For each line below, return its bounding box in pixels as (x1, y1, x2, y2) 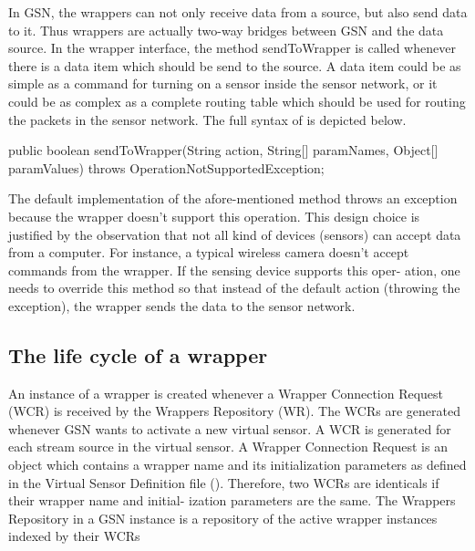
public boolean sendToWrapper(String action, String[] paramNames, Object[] (8, 140, 439, 160)
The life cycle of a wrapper (8, 340, 268, 369)
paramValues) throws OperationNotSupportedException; (8, 158, 325, 177)
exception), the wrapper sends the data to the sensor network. (8, 296, 356, 315)
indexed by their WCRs (8, 526, 140, 546)
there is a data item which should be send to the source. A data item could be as (8, 56, 461, 75)
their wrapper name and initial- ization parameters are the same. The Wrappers (8, 491, 456, 510)
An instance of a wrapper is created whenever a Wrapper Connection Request (8, 383, 444, 402)
